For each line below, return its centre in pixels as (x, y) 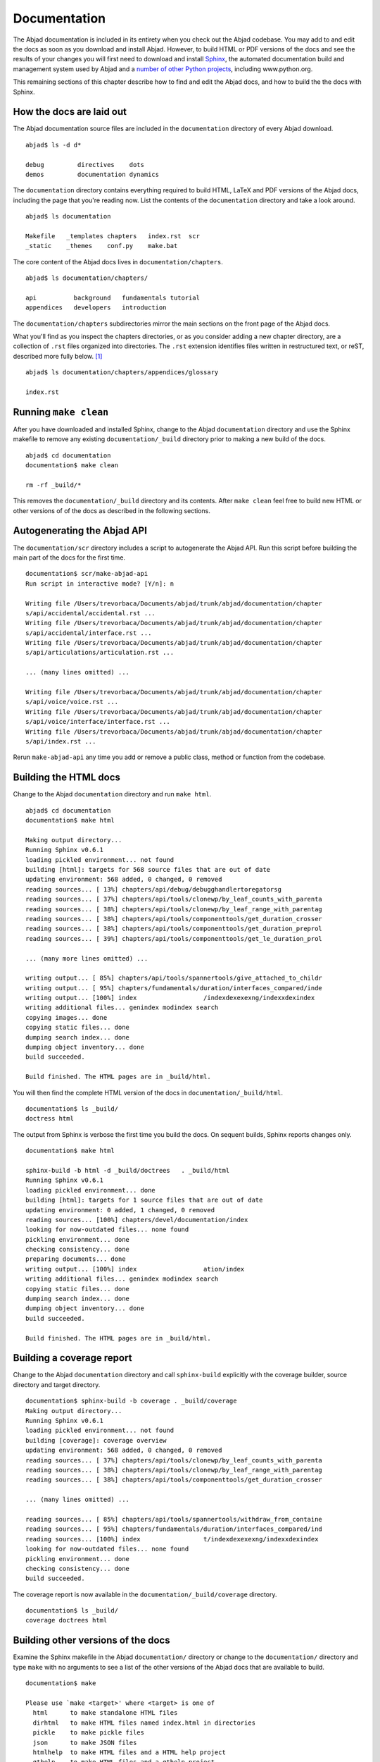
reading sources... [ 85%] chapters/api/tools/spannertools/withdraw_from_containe (174, 1519)
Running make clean (61, 412)
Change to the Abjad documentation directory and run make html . (112, 794)
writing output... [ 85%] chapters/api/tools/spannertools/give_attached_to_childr (174, 978)
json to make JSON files (85, 1742)
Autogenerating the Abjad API (80, 531)
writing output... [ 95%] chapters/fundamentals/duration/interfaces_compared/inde (174, 988)
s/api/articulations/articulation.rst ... (100, 653)
